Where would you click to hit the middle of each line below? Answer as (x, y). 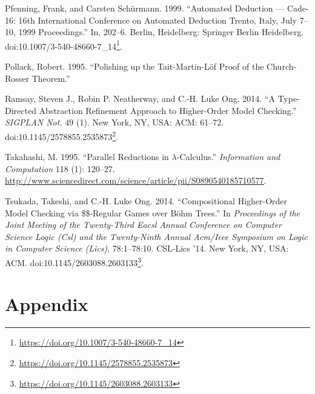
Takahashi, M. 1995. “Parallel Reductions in (87, 157)
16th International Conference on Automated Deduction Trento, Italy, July (157, 20)
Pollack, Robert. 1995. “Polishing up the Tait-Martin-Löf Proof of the (134, 66)
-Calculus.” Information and (228, 157)
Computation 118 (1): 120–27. (60, 168)
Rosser (17, 78)
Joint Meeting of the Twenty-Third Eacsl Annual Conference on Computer (143, 225)
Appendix (47, 304)
